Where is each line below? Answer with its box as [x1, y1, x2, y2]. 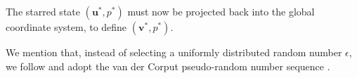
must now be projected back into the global [127, 4, 315, 18]
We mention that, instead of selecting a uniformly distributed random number [6, 45, 342, 59]
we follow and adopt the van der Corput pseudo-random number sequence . [6, 58, 330, 73]
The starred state [6, 4, 80, 18]
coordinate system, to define [6, 20, 127, 34]
